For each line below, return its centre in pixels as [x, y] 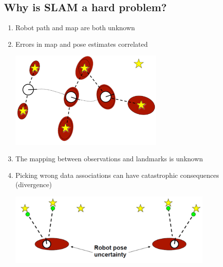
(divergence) [34, 184]
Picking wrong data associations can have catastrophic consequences [117, 175]
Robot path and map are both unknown [75, 28]
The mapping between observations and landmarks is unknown [109, 159]
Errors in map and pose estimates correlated [82, 44]
